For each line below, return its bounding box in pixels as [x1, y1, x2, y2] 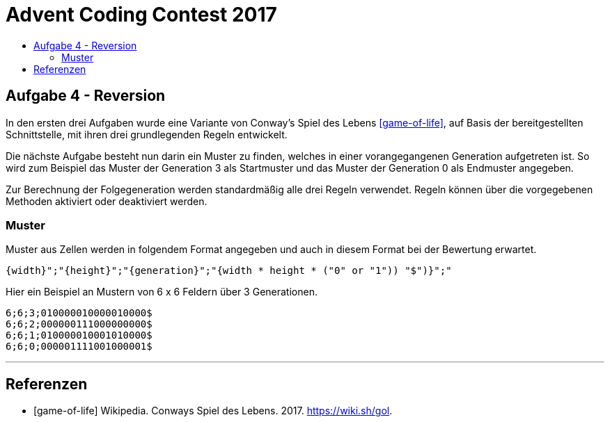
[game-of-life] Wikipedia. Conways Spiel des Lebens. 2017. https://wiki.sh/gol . [33, 405, 393, 417]
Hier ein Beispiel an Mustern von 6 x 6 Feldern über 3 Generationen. [6, 286, 318, 298]
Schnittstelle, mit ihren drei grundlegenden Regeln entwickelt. [6, 128, 288, 140]
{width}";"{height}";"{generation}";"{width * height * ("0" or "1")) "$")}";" [6, 265, 452, 277]
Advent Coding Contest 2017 [6, 3, 277, 26]
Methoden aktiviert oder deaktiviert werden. [6, 195, 208, 207]
